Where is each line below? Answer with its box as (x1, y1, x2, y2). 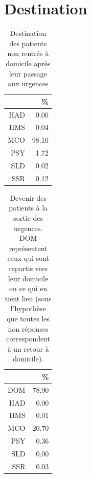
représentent (9, 242, 48, 253)
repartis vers (9, 263, 48, 273)
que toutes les (7, 313, 50, 323)
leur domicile (8, 273, 49, 283)
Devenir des (10, 192, 47, 203)
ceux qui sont (7, 253, 49, 263)
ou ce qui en (9, 283, 48, 294)
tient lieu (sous (5, 293, 52, 303)
